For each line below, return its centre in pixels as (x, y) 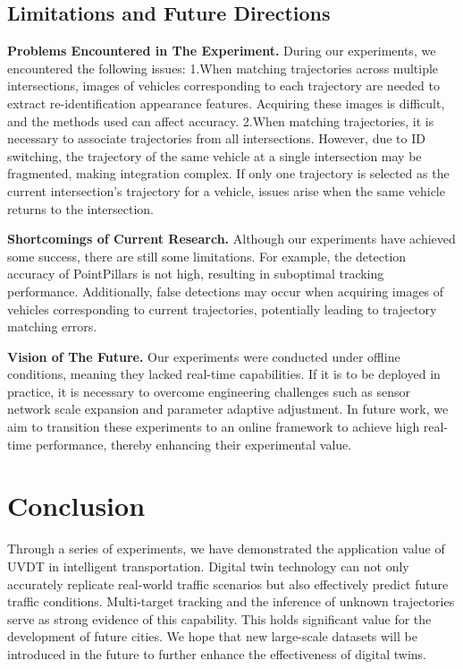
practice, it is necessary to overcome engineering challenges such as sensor (209, 391)
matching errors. (52, 326)
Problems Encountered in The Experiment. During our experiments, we (222, 51)
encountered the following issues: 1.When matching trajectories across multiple (223, 68)
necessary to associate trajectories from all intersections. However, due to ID (216, 138)
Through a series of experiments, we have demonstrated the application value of (226, 549)
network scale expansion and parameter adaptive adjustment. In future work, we (228, 409)
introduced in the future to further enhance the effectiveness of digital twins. (217, 653)
